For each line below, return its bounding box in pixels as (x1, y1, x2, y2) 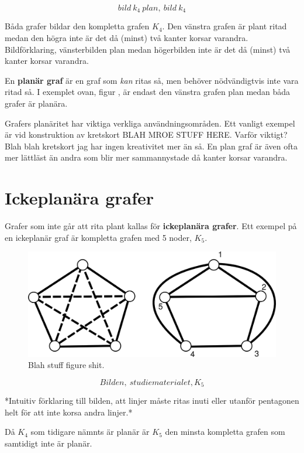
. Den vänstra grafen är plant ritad (162, 20, 287, 32)
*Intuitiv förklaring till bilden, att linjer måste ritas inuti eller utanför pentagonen (5, 394, 299, 407)
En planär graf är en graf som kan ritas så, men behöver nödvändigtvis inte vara (5, 74, 299, 86)
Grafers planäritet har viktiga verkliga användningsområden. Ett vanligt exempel (5, 117, 295, 129)
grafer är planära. (5, 97, 68, 110)
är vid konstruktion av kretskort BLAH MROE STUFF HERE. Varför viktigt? (5, 128, 288, 141)
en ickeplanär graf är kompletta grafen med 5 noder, (5, 231, 192, 243)
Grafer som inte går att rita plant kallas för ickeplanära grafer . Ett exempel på (5, 220, 297, 232)
